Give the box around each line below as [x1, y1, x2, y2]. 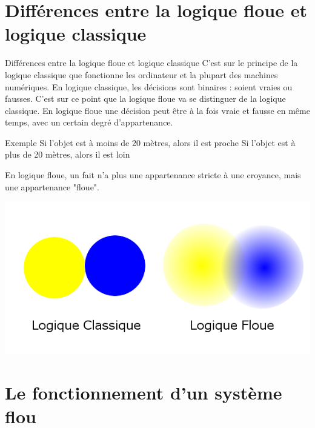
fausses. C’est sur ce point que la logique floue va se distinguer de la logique [5, 92, 286, 105]
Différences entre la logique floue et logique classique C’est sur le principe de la [5, 56, 298, 69]
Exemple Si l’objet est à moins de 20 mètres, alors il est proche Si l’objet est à [5, 136, 296, 149]
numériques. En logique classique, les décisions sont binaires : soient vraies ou [5, 80, 293, 93]
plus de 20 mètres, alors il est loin [5, 148, 130, 161]
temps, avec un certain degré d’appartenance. [5, 116, 173, 129]
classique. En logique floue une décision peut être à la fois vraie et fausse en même [5, 104, 310, 116]
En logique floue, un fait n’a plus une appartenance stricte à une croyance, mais [5, 169, 301, 181]
